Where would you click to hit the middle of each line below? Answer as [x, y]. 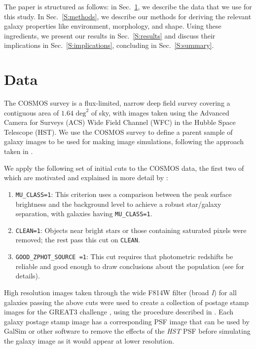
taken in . [18, 151]
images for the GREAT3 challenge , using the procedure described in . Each [119, 312]
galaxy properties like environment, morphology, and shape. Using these [113, 26]
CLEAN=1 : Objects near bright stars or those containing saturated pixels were [131, 230]
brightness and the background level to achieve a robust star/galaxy [118, 204]
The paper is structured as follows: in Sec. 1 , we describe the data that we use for [128, 6]
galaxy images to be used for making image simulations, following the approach [124, 141]
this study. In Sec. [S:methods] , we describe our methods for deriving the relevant [128, 16]
